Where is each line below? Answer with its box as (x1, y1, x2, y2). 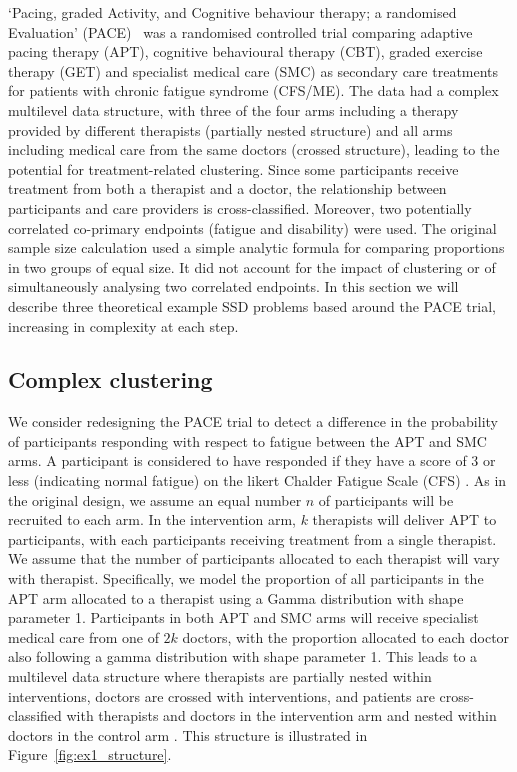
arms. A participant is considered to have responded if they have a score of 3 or (8, 450, 496, 471)
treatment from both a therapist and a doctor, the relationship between (8, 178, 447, 199)
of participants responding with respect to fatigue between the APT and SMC (8, 430, 487, 451)
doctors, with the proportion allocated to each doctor (182, 626, 510, 647)
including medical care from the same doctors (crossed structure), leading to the (8, 139, 500, 160)
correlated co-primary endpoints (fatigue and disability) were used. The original (8, 217, 497, 238)
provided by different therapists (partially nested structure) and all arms (8, 119, 453, 140)
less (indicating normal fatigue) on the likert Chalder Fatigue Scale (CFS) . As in (8, 470, 507, 491)
